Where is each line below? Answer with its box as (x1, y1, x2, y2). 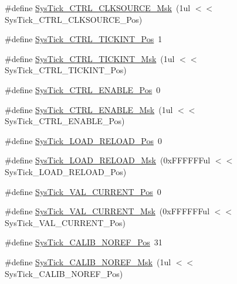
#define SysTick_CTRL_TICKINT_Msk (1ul (5, 52, 175, 64)
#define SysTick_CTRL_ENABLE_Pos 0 (5, 83, 161, 95)
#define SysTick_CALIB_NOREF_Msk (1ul (5, 255, 171, 268)
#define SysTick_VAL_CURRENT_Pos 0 (5, 185, 161, 197)
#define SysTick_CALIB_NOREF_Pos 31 (5, 236, 162, 248)
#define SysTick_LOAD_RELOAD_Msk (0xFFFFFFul (5, 154, 211, 166)
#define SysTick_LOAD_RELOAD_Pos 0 (5, 134, 162, 146)
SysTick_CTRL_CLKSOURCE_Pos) (5, 13, 143, 25)
